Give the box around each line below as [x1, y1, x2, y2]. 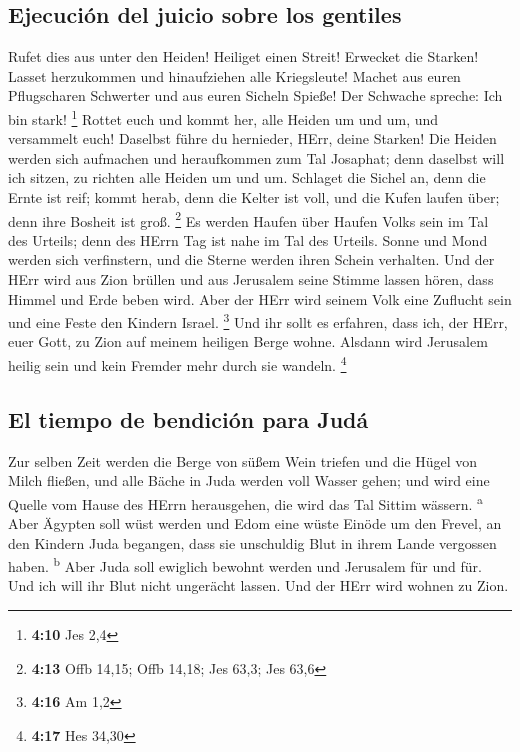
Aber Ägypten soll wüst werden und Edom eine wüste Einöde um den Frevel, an [8, 512, 502, 533]
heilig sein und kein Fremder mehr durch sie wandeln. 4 [8, 352, 347, 375]
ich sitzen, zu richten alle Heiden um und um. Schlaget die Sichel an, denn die [8, 167, 486, 188]
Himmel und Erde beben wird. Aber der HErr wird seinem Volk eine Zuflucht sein [8, 288, 512, 309]
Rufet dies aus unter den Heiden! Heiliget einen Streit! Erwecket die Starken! [8, 46, 479, 67]
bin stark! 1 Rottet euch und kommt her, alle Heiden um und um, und [8, 105, 439, 129]
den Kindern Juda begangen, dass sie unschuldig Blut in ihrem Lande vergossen [8, 532, 497, 553]
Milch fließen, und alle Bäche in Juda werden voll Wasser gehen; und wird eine [8, 470, 490, 491]
